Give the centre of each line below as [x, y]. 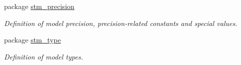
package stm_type [32, 40]
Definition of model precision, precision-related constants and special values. [121, 23]
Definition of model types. [44, 56]
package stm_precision [39, 6]
